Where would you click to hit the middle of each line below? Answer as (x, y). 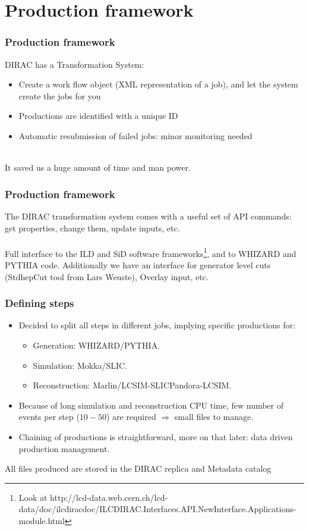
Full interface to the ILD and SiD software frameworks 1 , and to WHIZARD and (151, 252)
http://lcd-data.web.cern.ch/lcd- (109, 497)
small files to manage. (214, 417)
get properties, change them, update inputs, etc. (92, 228)
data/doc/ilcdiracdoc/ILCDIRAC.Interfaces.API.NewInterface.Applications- (157, 509)
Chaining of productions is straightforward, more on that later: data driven (156, 436)
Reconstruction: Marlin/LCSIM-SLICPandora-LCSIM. (132, 385)
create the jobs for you (60, 95)
